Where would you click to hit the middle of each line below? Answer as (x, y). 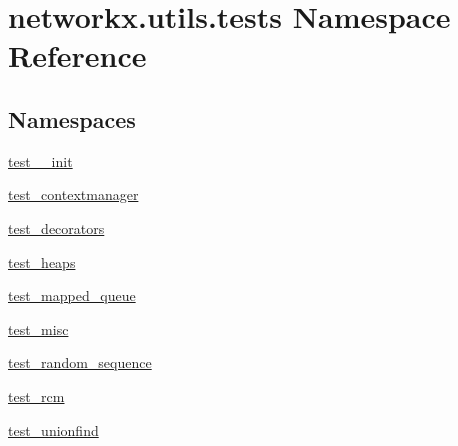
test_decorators (56, 227)
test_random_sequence (80, 362)
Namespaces (72, 118)
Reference (77, 55)
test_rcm (36, 395)
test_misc (38, 328)
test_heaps (42, 261)
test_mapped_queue (72, 295)
